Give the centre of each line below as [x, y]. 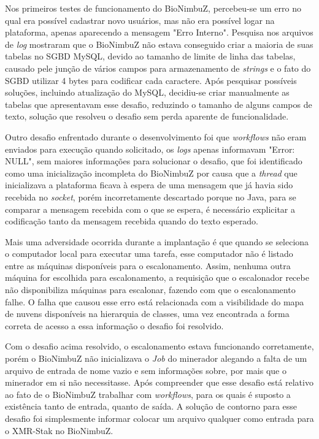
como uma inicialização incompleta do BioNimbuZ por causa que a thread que [151, 173]
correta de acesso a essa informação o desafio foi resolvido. [114, 325]
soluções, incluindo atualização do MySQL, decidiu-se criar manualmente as [147, 92]
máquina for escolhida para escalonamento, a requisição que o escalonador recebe [157, 277]
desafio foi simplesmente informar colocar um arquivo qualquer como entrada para [159, 418]
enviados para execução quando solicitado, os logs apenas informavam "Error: [150, 149]
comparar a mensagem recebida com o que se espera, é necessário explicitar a [150, 209]
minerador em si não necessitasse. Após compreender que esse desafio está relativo [159, 382]
